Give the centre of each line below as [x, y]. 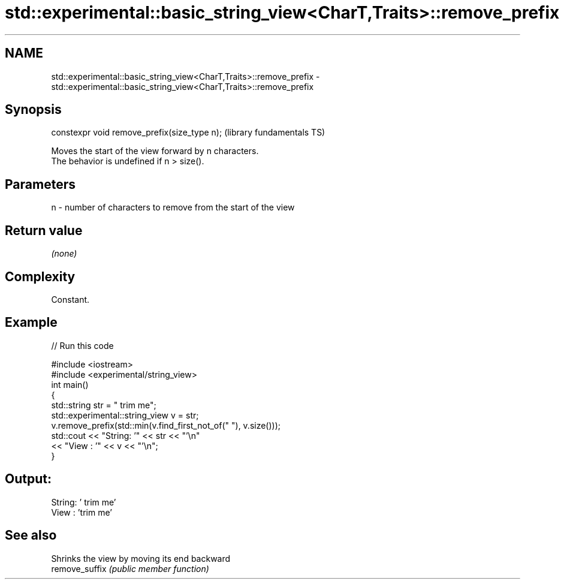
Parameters [40, 184]
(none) [64, 254]
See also [31, 535]
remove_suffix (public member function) [130, 568]
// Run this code [82, 345]
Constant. [70, 299]
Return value [44, 230]
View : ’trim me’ [82, 512]
